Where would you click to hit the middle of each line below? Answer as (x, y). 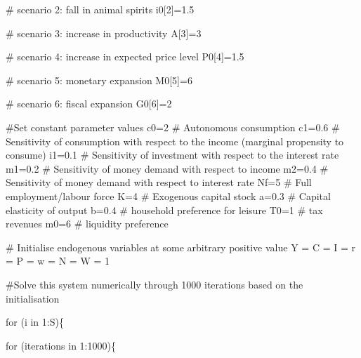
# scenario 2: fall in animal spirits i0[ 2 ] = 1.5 (100, 9)
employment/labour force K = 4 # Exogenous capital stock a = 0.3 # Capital (168, 195)
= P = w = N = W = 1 (58, 261)
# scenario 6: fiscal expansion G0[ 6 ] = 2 (89, 104)
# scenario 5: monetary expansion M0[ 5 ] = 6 (99, 80)
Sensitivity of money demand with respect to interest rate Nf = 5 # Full (159, 182)
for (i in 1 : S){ (35, 322)
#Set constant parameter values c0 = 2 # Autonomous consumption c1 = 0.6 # (173, 127)
